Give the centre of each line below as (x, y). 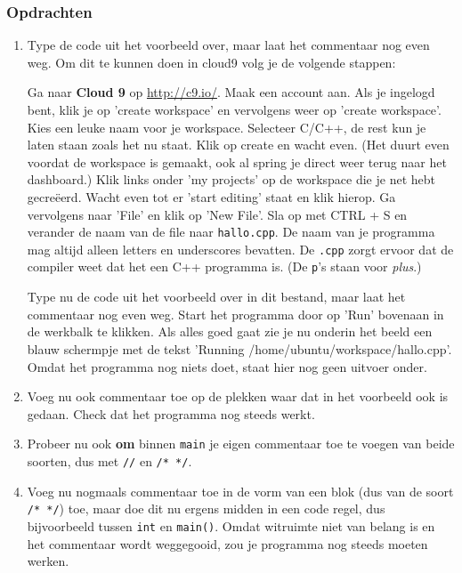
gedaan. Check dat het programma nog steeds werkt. (171, 413)
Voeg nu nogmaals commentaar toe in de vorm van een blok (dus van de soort (240, 491)
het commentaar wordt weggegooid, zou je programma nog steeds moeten (227, 543)
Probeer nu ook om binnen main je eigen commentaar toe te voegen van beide (241, 444)
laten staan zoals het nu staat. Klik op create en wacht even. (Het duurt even (238, 145)
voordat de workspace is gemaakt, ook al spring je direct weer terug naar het (237, 161)
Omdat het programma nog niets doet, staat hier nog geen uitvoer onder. (227, 366)
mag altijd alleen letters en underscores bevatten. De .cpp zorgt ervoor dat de (240, 249)
